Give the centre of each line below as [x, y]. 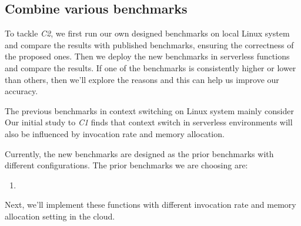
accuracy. [21, 91]
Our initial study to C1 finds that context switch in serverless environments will [149, 122]
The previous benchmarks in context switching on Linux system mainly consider [149, 110]
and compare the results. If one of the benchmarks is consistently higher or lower [150, 67]
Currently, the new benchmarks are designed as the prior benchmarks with [139, 153]
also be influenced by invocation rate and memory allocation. [115, 133]
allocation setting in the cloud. [60, 216]
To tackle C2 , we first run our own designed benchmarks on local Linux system [147, 33]
